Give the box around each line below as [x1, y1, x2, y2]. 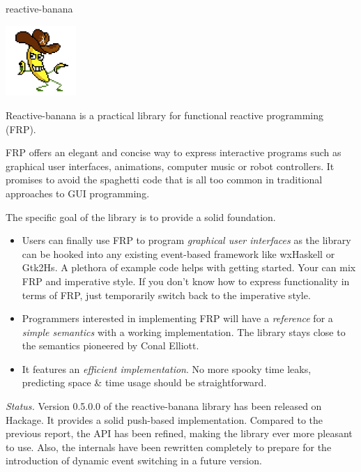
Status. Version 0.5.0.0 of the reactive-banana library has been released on [6, 399, 322, 413]
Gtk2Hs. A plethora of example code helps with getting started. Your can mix [22, 260, 356, 275]
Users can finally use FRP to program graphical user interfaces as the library [22, 233, 351, 248]
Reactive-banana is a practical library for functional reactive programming [6, 107, 323, 122]
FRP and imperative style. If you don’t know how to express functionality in [22, 273, 350, 288]
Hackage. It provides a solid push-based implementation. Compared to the [6, 412, 323, 427]
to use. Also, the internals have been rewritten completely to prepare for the [6, 439, 332, 454]
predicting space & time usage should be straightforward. [22, 375, 267, 390]
